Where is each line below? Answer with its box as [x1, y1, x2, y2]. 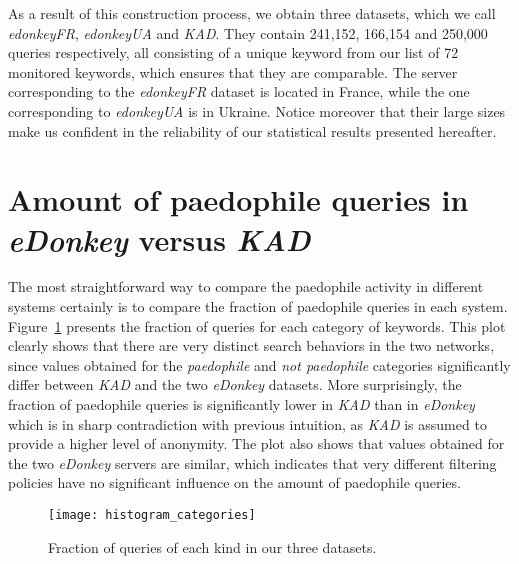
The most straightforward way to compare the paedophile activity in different [8, 276, 484, 297]
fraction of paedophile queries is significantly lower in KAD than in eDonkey [8, 394, 475, 415]
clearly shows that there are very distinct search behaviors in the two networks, [8, 335, 495, 356]
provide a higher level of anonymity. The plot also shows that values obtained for [8, 433, 505, 454]
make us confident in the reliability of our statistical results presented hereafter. [8, 120, 497, 141]
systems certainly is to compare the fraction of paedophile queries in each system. [8, 296, 508, 317]
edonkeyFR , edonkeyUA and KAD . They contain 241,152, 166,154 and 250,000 [8, 22, 488, 43]
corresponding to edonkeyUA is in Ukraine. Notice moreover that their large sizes [8, 100, 506, 121]
